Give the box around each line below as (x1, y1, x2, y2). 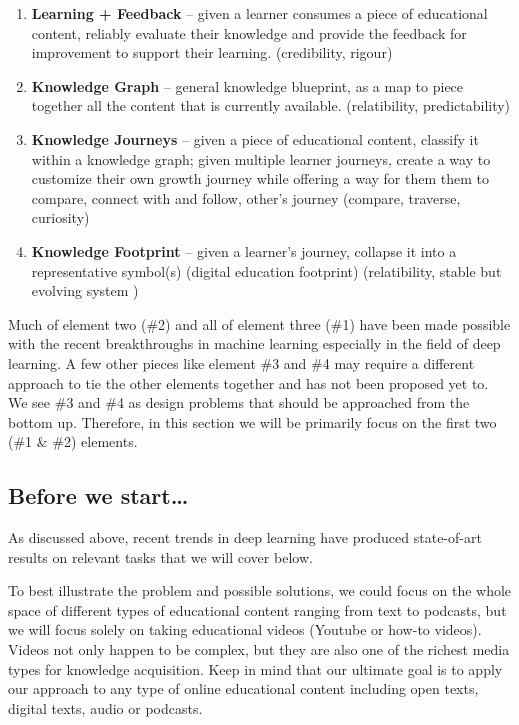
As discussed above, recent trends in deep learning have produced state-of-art (8, 527, 482, 548)
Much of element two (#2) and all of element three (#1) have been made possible (8, 313, 511, 334)
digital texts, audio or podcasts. (8, 697, 203, 718)
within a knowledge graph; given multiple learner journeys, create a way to (31, 148, 491, 169)
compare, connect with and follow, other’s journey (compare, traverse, (31, 187, 461, 208)
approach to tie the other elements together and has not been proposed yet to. (8, 372, 489, 393)
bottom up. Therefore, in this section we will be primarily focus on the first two (8, 411, 497, 432)
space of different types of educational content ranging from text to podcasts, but (8, 599, 507, 620)
